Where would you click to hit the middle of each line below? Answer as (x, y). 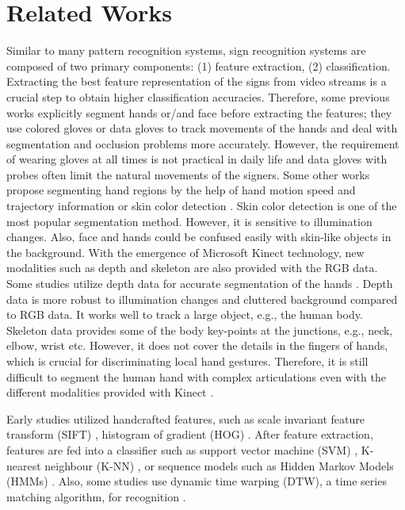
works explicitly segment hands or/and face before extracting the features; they (199, 112)
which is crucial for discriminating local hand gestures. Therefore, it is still (187, 361)
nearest (24, 465)
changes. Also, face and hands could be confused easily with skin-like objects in (199, 237)
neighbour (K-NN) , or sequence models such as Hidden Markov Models (219, 465)
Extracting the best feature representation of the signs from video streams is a (197, 81)
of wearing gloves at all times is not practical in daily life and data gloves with (197, 159)
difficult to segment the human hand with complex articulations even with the (196, 376)
